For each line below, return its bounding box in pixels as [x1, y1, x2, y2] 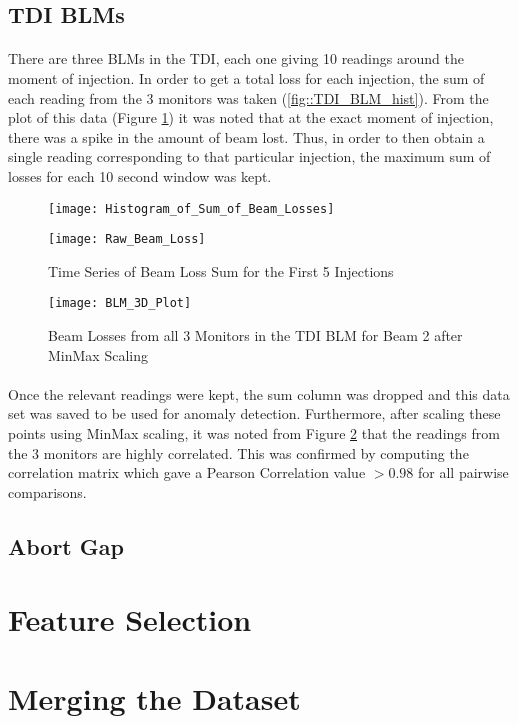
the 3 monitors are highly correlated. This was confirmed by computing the [8, 442, 469, 463]
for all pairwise [418, 462, 509, 483]
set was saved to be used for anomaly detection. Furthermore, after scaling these [8, 403, 501, 424]
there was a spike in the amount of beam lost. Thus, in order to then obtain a [8, 126, 485, 147]
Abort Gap [8, 530, 124, 561]
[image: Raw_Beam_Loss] [48, 232, 206, 247]
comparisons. [8, 481, 87, 502]
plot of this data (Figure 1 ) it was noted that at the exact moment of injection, [8, 107, 494, 128]
